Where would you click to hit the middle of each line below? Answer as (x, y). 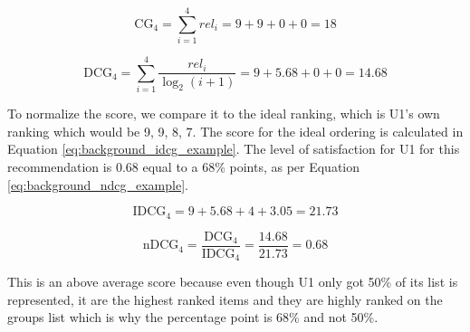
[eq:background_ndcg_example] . (98, 184)
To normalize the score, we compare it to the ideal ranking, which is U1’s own (224, 114)
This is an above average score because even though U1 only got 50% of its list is (233, 282)
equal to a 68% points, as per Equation (251, 167)
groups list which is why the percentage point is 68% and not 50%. (193, 317)
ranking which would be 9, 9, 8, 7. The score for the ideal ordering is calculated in (235, 131)
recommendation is (60, 167)
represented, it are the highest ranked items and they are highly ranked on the (225, 299)
